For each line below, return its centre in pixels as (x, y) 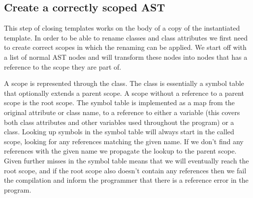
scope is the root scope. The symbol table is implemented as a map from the (119, 102)
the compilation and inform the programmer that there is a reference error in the (126, 180)
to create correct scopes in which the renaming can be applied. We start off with (125, 47)
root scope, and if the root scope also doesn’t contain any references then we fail (125, 170)
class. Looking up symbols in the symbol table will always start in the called (119, 132)
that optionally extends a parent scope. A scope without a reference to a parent (124, 93)
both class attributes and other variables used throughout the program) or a (119, 122)
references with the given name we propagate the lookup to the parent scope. (120, 151)
